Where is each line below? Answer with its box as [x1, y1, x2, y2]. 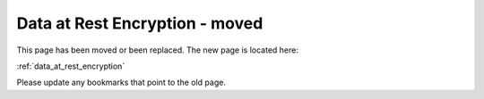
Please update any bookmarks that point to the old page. [16, 77, 226, 88]
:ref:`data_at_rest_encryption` [16, 61, 125, 71]
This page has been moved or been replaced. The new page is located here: [16, 45, 299, 55]
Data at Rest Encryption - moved [16, 13, 264, 33]
